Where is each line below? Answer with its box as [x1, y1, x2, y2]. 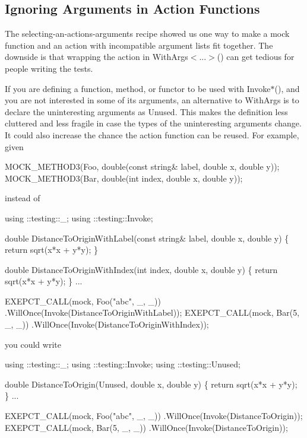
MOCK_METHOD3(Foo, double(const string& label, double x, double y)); [5, 160, 280, 173]
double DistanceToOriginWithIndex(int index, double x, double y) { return [5, 263, 278, 275]
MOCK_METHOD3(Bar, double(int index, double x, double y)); [5, 172, 243, 184]
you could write [5, 338, 61, 350]
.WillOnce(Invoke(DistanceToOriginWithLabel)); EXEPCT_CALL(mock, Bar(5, [5, 306, 300, 319]
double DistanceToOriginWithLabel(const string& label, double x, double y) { [5, 231, 289, 244]
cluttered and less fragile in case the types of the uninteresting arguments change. [5, 117, 302, 129]
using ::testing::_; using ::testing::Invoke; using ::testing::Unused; [5, 358, 240, 370]
